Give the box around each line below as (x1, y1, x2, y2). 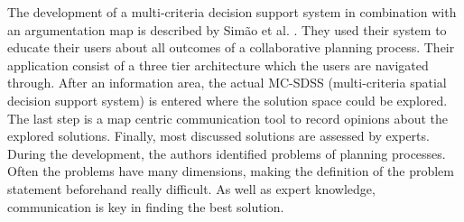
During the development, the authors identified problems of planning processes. (7, 143, 446, 162)
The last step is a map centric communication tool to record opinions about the (7, 108, 449, 127)
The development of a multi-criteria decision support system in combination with (7, 3, 457, 21)
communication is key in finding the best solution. (7, 197, 284, 216)
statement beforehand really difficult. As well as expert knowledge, (7, 179, 376, 198)
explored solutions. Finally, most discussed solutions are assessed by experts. (7, 126, 430, 145)
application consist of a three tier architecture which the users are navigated (7, 55, 429, 74)
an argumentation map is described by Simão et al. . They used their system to (7, 20, 447, 39)
